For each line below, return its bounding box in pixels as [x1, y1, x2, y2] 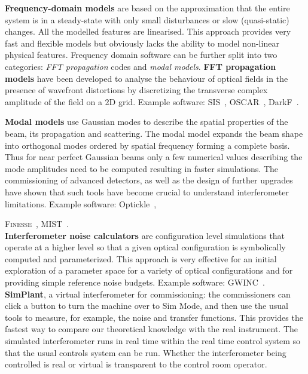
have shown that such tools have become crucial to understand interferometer [5, 185, 289, 198]
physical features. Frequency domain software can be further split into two [5, 48, 277, 61]
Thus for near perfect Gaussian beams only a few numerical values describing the [5, 151, 303, 163]
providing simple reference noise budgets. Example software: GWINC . [5, 276, 265, 289]
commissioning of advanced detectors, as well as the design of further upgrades [5, 174, 293, 186]
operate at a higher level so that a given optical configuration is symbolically [5, 241, 286, 253]
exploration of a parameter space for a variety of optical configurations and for [5, 264, 293, 277]
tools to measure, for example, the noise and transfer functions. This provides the [5, 311, 303, 323]
